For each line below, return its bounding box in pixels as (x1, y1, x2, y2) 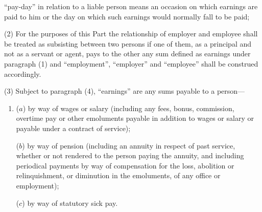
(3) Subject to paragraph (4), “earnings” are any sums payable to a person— (4, 86, 245, 96)
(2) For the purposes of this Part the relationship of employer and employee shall (4, 28, 258, 39)
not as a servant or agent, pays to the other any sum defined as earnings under (4, 48, 251, 59)
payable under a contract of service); (16, 122, 131, 133)
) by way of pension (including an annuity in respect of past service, (22, 140, 235, 151)
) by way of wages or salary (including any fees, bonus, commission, (22, 102, 234, 113)
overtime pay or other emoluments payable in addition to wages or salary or (16, 113, 254, 123)
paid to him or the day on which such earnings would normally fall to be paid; (4, 11, 250, 22)
